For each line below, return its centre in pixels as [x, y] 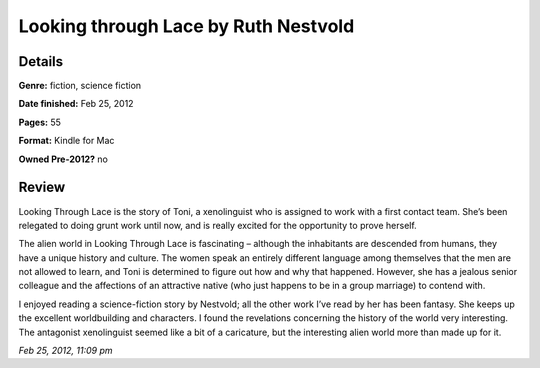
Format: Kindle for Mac [66, 141]
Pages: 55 [40, 122]
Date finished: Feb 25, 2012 [76, 104]
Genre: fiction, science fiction [80, 86]
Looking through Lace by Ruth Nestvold [186, 26]
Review [42, 187]
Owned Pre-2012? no [63, 159]
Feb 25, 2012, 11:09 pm [65, 351]
